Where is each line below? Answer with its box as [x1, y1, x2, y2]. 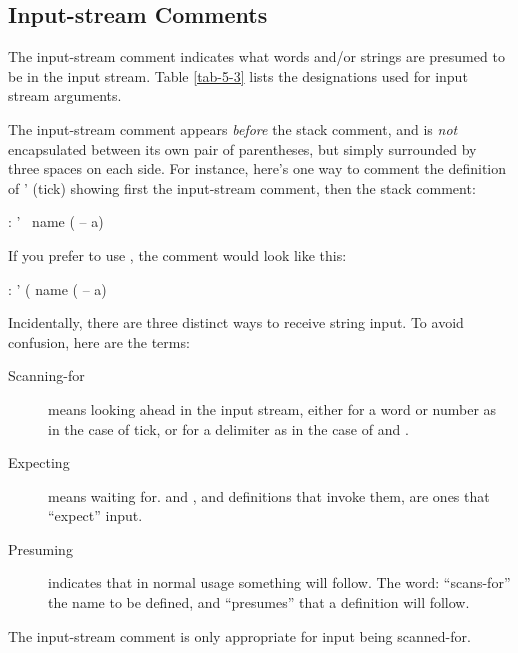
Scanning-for [8, 365, 85, 386]
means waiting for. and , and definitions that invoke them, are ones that [48, 485, 490, 506]
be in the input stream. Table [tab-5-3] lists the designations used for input [8, 65, 468, 86]
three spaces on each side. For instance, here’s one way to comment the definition [8, 158, 507, 179]
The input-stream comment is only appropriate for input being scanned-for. [8, 625, 471, 646]
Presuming [8, 538, 73, 559]
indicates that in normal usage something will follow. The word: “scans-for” [48, 572, 511, 593]
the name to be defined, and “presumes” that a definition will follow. [48, 592, 470, 613]
